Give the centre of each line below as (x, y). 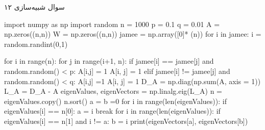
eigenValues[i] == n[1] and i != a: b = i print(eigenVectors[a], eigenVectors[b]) (126, 121)
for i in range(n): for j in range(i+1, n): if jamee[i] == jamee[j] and (109, 61)
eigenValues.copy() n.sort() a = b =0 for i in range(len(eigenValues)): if (115, 101)
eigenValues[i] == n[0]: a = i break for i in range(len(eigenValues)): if (112, 111)
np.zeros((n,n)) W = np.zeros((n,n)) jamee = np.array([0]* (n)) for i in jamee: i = (133, 34)
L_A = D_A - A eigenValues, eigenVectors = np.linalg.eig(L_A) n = (113, 91)
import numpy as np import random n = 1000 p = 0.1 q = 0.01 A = (112, 24)
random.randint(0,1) (36, 44)
